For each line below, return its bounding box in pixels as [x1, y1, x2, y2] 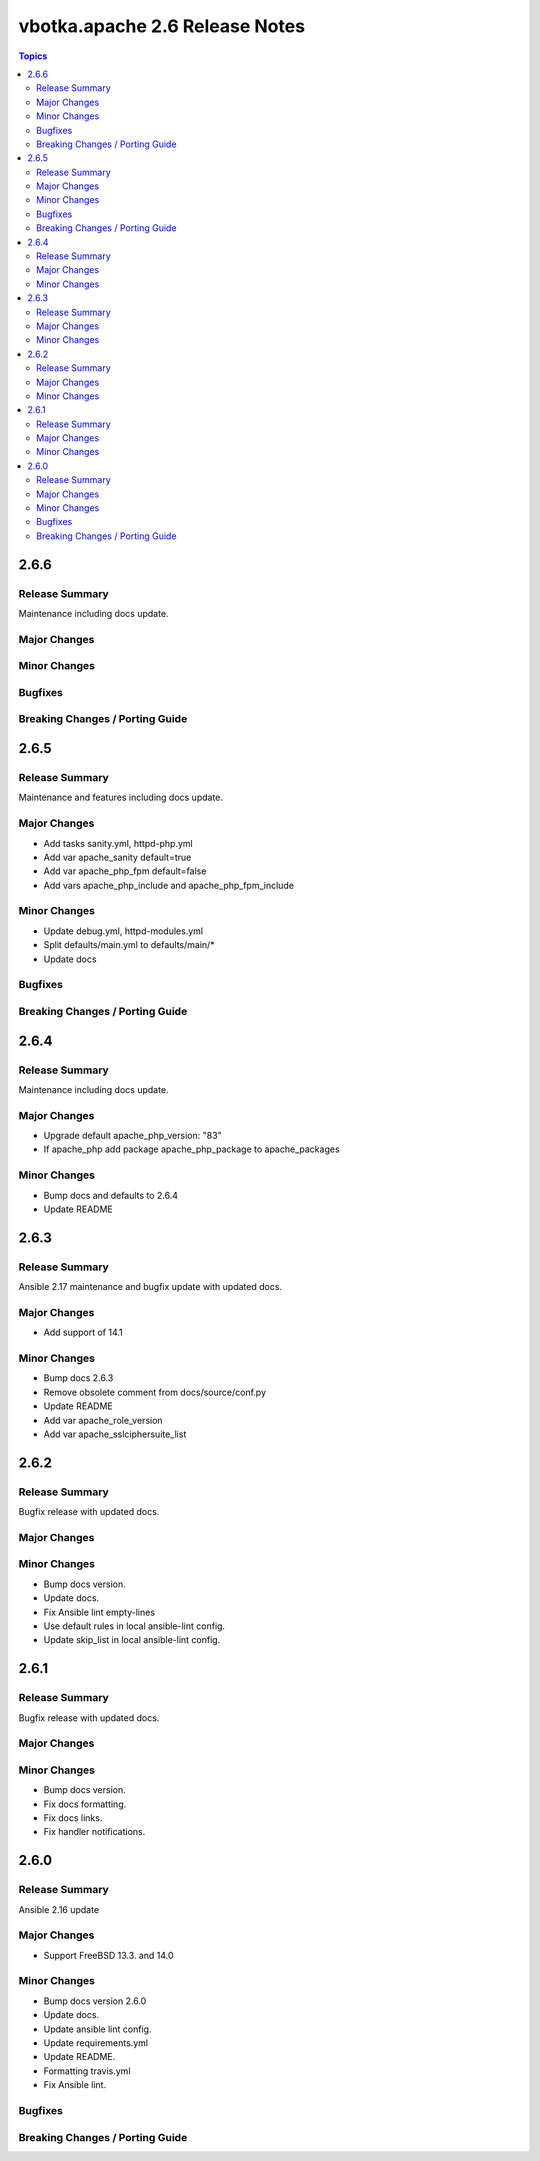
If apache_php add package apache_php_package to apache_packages [43, 1143, 340, 1155]
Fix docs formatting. [43, 1798, 127, 1810]
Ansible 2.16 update [18, 1903, 100, 1915]
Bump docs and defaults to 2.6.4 [43, 1189, 179, 1201]
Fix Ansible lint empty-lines [43, 1606, 155, 1618]
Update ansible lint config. [43, 2023, 152, 2035]
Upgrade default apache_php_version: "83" [43, 1130, 222, 1142]
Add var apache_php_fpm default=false [43, 865, 207, 877]
